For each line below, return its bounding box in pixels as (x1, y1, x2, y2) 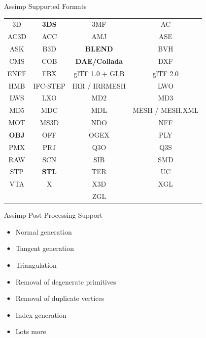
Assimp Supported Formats (4, 1, 87, 11)
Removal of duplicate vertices (15, 293, 104, 303)
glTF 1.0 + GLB (73, 68, 125, 78)
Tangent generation (15, 243, 74, 253)
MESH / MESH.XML (133, 105, 199, 115)
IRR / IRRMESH (72, 80, 126, 91)
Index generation (15, 309, 67, 320)
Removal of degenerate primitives (15, 276, 116, 287)
